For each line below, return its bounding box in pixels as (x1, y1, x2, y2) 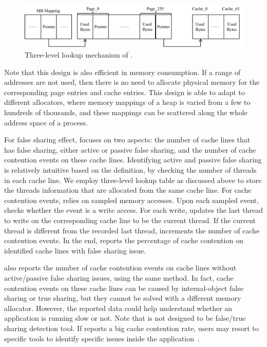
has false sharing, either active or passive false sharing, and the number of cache (4, 144, 256, 155)
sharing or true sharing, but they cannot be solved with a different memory (4, 293, 241, 303)
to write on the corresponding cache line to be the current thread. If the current (4, 214, 256, 225)
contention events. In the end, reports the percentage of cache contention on (4, 235, 243, 246)
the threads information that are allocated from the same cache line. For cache (4, 185, 252, 195)
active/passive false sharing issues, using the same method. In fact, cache (4, 272, 234, 283)
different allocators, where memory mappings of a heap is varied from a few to (4, 97, 251, 107)
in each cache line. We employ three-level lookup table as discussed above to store (4, 174, 262, 185)
